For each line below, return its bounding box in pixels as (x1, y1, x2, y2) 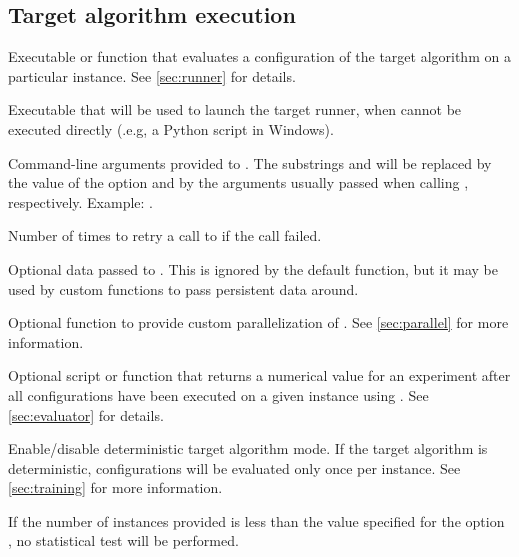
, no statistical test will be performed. (8, 530, 239, 551)
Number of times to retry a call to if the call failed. (8, 225, 322, 246)
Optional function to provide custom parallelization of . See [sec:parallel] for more (8, 312, 509, 333)
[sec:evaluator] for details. (8, 404, 164, 425)
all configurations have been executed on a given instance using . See (8, 384, 429, 405)
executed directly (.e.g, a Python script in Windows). (8, 118, 334, 139)
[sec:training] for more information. (8, 477, 223, 498)
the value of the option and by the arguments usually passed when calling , (8, 172, 469, 193)
